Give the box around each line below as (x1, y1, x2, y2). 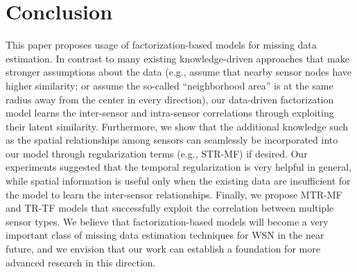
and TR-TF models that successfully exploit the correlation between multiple (6, 201, 334, 215)
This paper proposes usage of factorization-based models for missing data (6, 37, 317, 52)
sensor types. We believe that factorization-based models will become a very (6, 214, 329, 228)
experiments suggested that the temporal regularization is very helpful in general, (6, 160, 352, 174)
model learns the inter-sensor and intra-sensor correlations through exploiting (6, 105, 334, 120)
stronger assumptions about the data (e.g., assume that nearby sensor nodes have (6, 65, 351, 79)
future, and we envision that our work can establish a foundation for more (6, 241, 320, 256)
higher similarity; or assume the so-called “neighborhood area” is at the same (6, 78, 333, 92)
